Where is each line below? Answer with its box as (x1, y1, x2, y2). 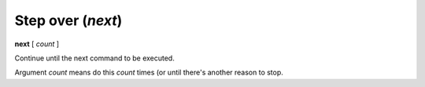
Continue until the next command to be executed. (14, 53, 175, 63)
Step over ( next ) (14, 12, 123, 29)
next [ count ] (14, 39, 59, 49)
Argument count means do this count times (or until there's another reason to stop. (14, 67, 283, 78)
